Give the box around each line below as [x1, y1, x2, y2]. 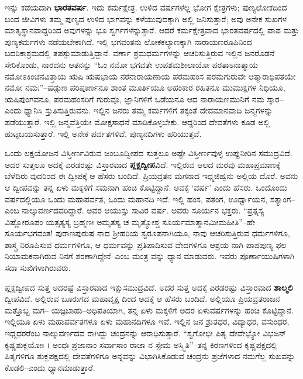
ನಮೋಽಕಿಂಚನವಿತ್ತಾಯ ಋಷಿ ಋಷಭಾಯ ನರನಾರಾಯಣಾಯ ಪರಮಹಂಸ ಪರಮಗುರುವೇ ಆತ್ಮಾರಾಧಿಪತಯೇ [5, 70, 296, 82]
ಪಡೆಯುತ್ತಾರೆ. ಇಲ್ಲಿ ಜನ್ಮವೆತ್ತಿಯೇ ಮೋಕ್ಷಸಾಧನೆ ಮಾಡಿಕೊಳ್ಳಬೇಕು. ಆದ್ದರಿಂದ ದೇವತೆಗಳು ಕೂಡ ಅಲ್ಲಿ [5, 115, 270, 128]
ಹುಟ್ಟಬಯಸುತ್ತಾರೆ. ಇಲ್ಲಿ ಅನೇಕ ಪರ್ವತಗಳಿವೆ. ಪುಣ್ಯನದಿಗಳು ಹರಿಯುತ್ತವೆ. [5, 127, 202, 139]
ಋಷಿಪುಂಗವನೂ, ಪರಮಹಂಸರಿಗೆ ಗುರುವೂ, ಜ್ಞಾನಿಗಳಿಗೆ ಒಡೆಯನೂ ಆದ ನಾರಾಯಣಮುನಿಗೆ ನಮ [5, 92, 264, 105]
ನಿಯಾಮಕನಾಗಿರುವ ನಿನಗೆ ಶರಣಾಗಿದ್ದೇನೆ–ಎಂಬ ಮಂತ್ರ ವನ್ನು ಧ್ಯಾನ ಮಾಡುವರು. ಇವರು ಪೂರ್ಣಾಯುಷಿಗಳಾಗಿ [5, 250, 295, 262]
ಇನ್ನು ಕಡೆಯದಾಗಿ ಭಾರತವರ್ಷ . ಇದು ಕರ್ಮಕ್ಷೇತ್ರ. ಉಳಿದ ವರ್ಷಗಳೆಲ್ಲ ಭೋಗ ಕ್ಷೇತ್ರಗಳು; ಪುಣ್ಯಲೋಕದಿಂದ [5, 1, 287, 13]
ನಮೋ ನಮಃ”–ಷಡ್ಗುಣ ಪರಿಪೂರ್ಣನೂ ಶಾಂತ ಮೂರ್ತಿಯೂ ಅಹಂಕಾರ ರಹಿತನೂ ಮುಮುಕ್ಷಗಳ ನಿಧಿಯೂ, [5, 81, 285, 94]
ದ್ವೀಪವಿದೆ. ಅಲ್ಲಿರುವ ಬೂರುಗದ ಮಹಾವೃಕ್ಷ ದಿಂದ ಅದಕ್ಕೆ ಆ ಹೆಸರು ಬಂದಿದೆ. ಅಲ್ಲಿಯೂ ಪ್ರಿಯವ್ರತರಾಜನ [5, 292, 280, 305]
